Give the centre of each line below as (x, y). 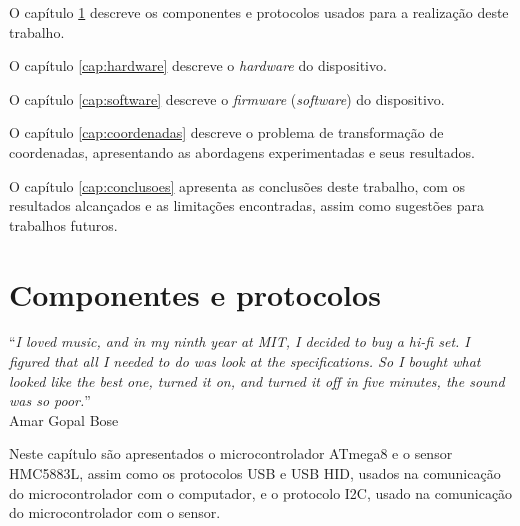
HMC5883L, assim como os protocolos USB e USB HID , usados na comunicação (255, 473)
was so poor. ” (50, 400)
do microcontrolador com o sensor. (115, 512)
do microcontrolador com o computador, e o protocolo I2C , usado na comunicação (261, 492)
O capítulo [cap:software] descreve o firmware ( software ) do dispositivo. (227, 98)
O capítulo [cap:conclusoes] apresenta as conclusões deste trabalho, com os (237, 185)
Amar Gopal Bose (64, 419)
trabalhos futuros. (63, 224)
